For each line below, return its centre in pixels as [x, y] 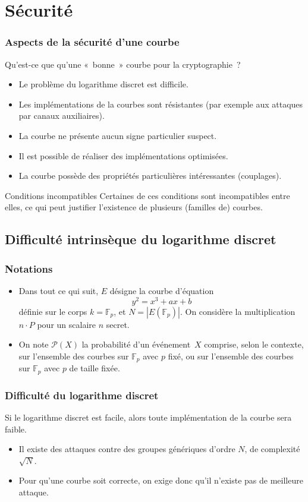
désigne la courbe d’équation [162, 290]
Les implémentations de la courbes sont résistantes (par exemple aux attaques [161, 104]
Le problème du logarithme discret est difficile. [103, 84]
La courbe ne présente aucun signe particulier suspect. [118, 135]
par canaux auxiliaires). [62, 116]
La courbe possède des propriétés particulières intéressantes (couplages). [150, 176]
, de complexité [272, 449]
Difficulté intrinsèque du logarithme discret [141, 239]
